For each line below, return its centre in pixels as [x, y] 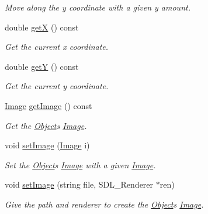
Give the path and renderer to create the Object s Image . [104, 204]
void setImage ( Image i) [47, 145]
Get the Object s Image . [46, 125]
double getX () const [42, 27]
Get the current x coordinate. [57, 47]
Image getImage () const [48, 105]
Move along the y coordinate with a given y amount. [98, 7]
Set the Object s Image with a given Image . [80, 164]
